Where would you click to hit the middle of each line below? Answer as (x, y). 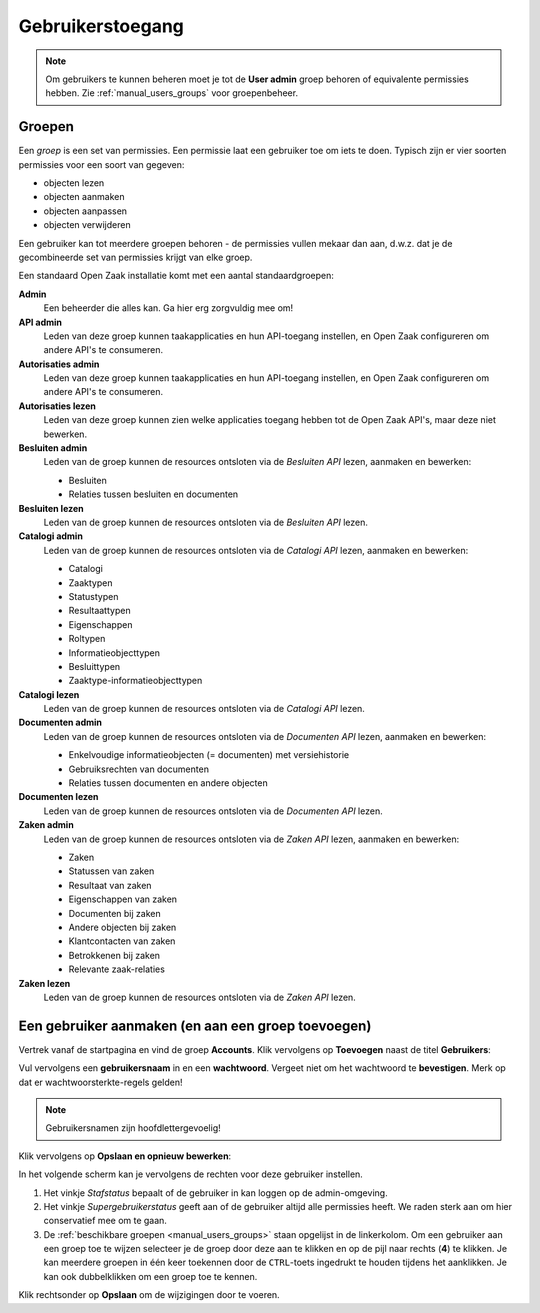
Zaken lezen (44, 983)
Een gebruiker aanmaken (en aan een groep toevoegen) (195, 1025)
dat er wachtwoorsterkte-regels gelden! (101, 1082)
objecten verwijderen (87, 225)
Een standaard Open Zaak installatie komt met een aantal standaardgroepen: (176, 276)
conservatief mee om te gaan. (105, 1221)
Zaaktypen (90, 582)
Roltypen (87, 639)
